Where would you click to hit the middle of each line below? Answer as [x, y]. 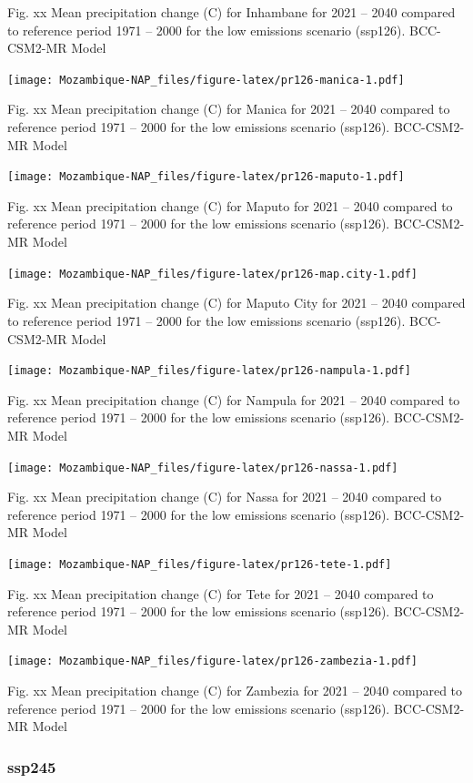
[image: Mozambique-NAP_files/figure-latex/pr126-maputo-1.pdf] [206, 177]
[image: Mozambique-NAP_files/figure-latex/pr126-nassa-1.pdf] [203, 468]
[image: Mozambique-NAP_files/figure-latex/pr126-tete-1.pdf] [200, 564]
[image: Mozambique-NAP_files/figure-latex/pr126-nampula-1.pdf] [209, 371]
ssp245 [32, 766]
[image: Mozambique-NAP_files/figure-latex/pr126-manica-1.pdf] [206, 80]
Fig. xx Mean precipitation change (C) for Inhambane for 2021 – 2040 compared [231, 12]
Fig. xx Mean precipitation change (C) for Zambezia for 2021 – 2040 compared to [235, 691]
